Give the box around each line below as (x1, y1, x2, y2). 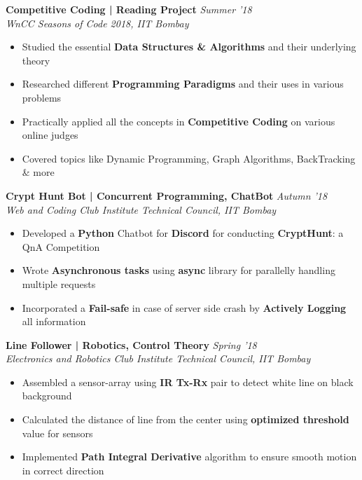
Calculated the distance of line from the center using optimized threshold (22, 412, 349, 427)
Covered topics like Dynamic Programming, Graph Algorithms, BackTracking (22, 151, 356, 165)
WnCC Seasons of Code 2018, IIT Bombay (6, 15, 189, 30)
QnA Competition (22, 239, 100, 254)
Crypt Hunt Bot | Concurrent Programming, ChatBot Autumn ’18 (6, 188, 328, 203)
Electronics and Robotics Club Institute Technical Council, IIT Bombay (6, 351, 311, 366)
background (22, 388, 72, 403)
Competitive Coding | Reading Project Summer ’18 (6, 2, 252, 16)
